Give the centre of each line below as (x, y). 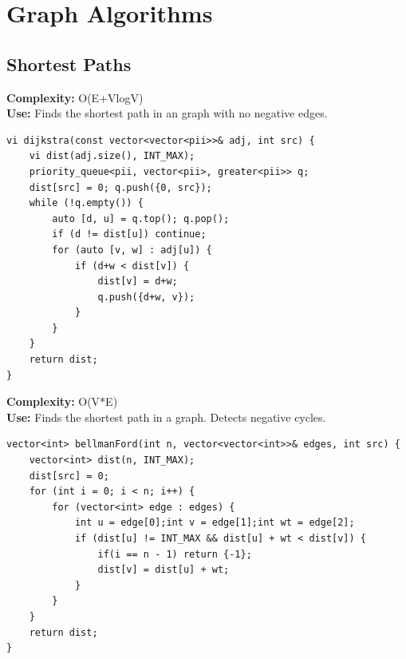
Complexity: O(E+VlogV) (75, 97)
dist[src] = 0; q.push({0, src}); (120, 187)
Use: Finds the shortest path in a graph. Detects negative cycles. (166, 417)
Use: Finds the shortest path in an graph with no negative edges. (167, 113)
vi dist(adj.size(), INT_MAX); (112, 156)
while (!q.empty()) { (86, 203)
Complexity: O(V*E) (62, 401)
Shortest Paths (69, 64)
